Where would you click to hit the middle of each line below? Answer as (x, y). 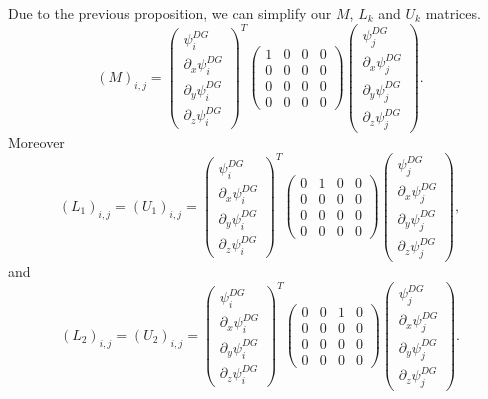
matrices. (453, 13)
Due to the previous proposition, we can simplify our (170, 13)
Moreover (36, 141)
